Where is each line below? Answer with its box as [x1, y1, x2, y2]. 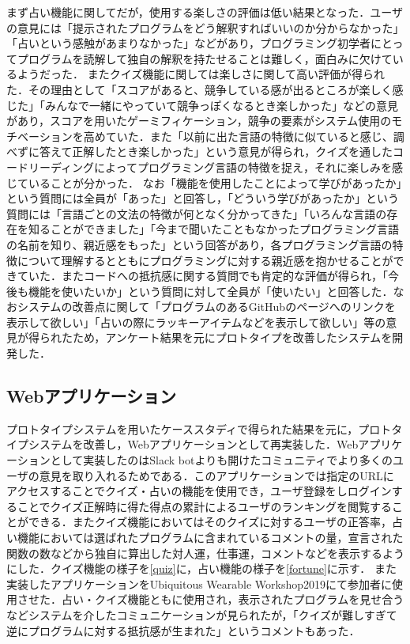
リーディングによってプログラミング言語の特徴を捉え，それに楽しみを [28, 158, 392, 175]
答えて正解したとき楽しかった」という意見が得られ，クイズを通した [39, 143, 393, 160]
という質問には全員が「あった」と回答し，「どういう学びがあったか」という [6, 190, 399, 206]
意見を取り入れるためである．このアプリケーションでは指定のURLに [39, 467, 394, 483]
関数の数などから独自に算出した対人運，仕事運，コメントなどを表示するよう [6, 544, 404, 561]
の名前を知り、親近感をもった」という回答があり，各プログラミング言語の [6, 236, 393, 252]
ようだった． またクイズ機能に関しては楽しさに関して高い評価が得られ [17, 66, 386, 82]
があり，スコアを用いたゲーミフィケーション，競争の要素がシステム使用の [6, 112, 392, 129]
